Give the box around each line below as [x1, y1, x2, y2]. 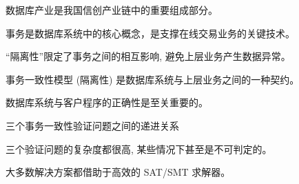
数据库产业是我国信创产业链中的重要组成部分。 [6, 3, 218, 17]
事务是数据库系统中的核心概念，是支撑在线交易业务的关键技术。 [6, 25, 295, 40]
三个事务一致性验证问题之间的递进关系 [6, 118, 179, 132]
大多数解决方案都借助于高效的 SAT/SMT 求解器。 [6, 165, 231, 179]
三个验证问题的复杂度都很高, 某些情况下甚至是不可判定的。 [6, 141, 272, 156]
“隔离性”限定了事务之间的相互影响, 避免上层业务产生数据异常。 [6, 49, 291, 63]
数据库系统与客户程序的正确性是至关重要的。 [6, 95, 208, 110]
